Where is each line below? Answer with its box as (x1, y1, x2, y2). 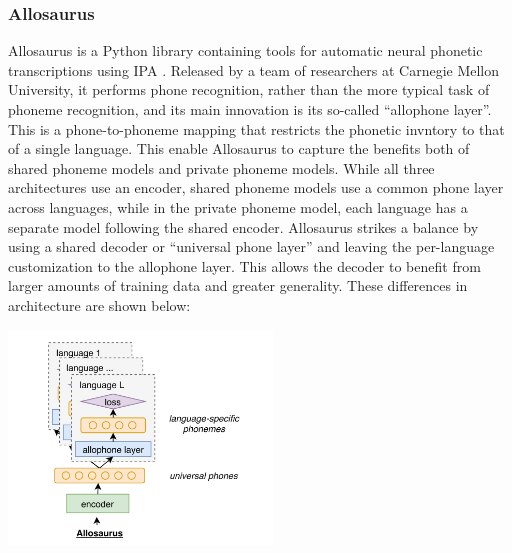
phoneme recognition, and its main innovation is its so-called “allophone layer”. (8, 99, 492, 119)
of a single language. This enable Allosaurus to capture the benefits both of (8, 138, 470, 159)
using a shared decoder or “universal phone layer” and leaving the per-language (8, 236, 495, 257)
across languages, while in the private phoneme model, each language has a (8, 196, 468, 217)
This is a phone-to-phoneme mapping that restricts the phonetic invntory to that (8, 118, 505, 139)
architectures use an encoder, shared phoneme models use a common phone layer (8, 177, 504, 198)
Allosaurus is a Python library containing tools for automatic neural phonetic (8, 40, 483, 61)
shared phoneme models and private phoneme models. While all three (8, 157, 435, 178)
